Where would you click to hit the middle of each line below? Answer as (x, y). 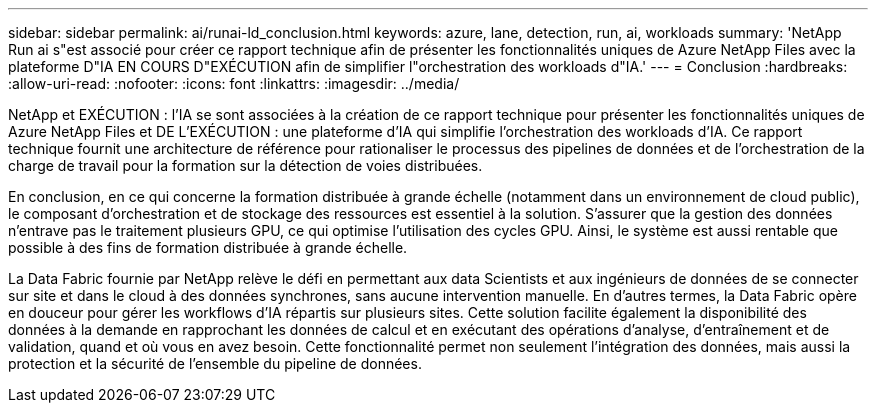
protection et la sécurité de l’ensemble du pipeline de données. (215, 363)
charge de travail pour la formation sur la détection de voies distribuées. (245, 165)
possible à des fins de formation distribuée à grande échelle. (208, 247)
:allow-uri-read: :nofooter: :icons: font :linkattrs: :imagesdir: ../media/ (234, 83)
